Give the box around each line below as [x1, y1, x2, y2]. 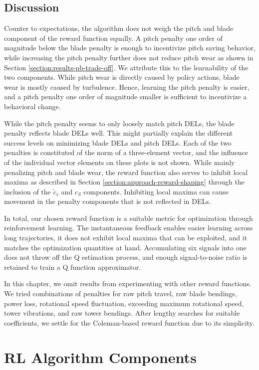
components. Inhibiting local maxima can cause [83, 186, 229, 196]
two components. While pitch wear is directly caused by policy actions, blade [4, 72, 240, 82]
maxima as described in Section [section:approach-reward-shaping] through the [4, 177, 245, 187]
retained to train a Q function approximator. [4, 261, 141, 272]
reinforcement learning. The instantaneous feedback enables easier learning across [4, 222, 253, 233]
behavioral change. [4, 101, 61, 111]
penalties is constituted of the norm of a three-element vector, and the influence [4, 147, 248, 158]
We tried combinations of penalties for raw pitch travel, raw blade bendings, [4, 288, 237, 299]
